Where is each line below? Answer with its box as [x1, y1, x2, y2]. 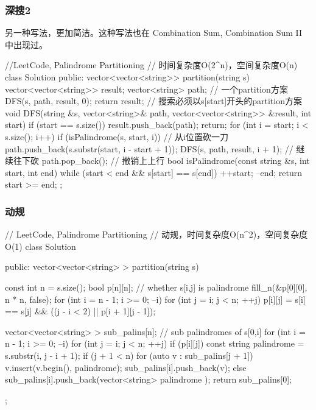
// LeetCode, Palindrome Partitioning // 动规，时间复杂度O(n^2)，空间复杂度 [5, 228, 308, 241]
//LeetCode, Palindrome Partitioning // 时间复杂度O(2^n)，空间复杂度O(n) [5, 58, 298, 71]
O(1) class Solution [5, 239, 76, 252]
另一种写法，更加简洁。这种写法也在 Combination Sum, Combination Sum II [5, 26, 303, 39]
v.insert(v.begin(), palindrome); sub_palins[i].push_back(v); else [5, 361, 247, 373]
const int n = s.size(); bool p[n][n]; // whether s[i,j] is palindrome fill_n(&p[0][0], [5, 280, 307, 293]
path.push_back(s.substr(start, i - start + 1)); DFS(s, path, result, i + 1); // [5, 142, 293, 155]
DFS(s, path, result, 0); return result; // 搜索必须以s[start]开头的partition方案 [5, 94, 302, 107]
